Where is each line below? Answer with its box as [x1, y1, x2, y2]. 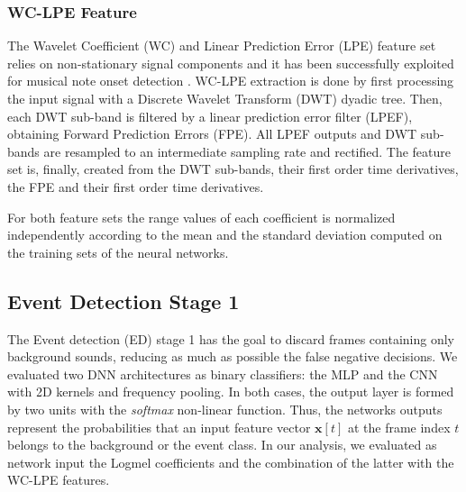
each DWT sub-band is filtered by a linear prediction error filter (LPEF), [7, 106, 413, 125]
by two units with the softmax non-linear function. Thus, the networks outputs [7, 399, 443, 418]
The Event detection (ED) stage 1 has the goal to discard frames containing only [7, 329, 455, 348]
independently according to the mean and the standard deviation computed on [7, 225, 443, 244]
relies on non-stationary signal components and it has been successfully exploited [7, 53, 454, 72]
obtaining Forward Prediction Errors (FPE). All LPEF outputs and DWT [7, 124, 417, 143]
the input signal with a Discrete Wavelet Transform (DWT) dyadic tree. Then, [7, 89, 443, 107]
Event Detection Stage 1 [7, 287, 240, 314]
